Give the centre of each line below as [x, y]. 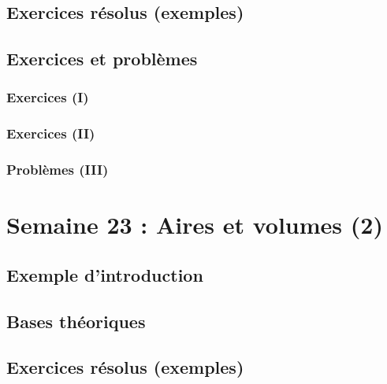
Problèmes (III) [58, 170]
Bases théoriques [76, 321]
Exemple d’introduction [105, 274]
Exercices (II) [51, 133]
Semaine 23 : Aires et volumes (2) [195, 225]
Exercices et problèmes [102, 59]
